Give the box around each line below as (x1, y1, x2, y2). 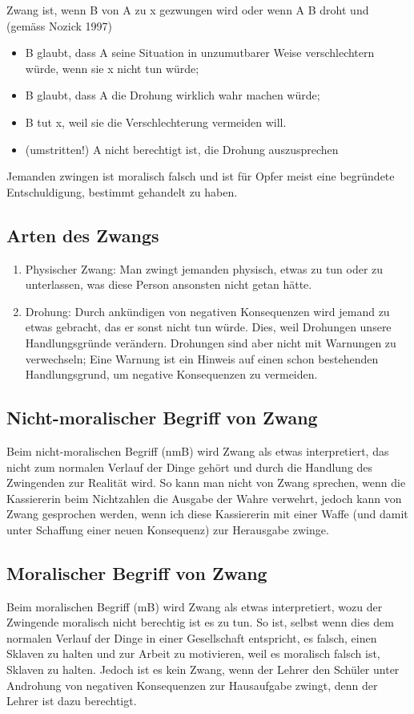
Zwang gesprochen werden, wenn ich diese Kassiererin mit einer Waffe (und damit (6, 505, 408, 522)
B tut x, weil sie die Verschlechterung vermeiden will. (25, 113, 287, 130)
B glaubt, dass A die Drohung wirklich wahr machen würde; (25, 87, 320, 103)
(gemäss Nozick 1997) (6, 17, 112, 34)
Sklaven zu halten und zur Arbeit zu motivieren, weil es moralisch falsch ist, (6, 645, 380, 662)
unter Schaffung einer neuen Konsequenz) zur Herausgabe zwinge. (6, 521, 329, 538)
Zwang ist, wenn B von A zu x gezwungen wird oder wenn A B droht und (6, 2, 369, 18)
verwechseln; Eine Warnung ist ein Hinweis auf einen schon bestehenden (25, 350, 379, 367)
